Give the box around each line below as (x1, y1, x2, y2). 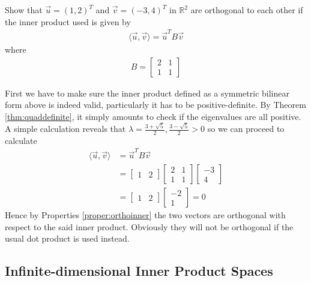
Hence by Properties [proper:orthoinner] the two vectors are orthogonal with (5, 209, 286, 221)
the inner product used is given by (5, 15, 131, 28)
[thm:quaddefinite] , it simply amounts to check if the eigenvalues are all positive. (5, 110, 301, 122)
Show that (5, 4, 43, 16)
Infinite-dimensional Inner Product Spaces (5, 261, 273, 280)
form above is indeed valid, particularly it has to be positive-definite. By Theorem (5, 98, 306, 111)
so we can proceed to (207, 122, 285, 135)
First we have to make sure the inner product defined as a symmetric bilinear (5, 86, 289, 99)
